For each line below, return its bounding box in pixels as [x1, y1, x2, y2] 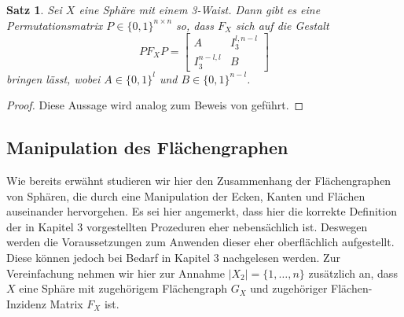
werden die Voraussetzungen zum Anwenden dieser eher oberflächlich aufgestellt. [6, 234, 395, 250]
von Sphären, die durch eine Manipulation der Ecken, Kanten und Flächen [6, 187, 365, 204]
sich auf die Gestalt [236, 17, 329, 33]
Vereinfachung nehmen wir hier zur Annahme [6, 264, 225, 281]
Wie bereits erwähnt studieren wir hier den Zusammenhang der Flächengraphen [6, 172, 391, 189]
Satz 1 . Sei [6, 2, 62, 17]
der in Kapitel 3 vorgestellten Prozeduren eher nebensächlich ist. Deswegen [6, 218, 368, 234]
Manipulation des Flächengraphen [6, 135, 288, 160]
